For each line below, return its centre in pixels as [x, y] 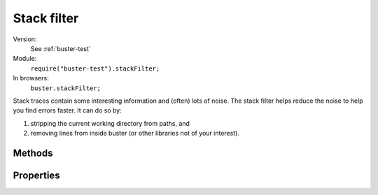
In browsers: [31, 78]
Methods [33, 153]
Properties [36, 175]
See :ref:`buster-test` [61, 48]
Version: [25, 39]
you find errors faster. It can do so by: [67, 110]
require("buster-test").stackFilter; [95, 68]
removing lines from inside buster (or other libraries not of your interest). [135, 133]
